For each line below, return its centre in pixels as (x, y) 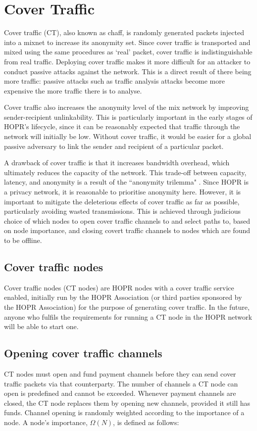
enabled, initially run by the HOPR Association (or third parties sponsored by (123, 297)
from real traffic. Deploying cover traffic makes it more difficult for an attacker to (127, 61)
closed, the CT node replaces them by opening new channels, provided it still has (127, 403)
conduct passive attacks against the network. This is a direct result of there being (128, 71)
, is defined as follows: (146, 422)
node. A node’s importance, (46, 422)
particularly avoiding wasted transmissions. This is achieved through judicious (122, 211)
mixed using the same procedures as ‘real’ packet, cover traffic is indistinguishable (128, 52)
